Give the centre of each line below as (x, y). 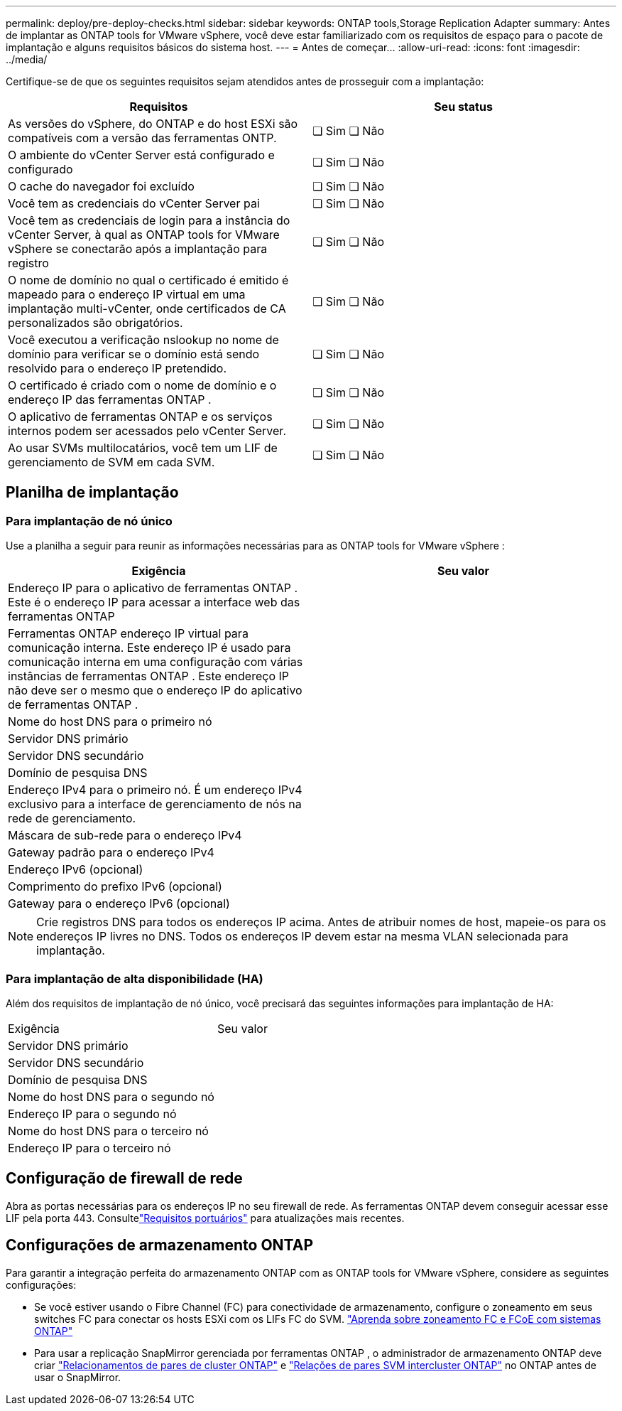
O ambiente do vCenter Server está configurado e (141, 155)
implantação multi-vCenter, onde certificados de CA (147, 309)
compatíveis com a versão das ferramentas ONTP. (142, 138)
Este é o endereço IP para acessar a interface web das (154, 602)
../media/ (27, 59)
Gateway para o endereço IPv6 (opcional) (119, 904)
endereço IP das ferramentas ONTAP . (110, 399)
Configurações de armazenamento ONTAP (160, 1245)
